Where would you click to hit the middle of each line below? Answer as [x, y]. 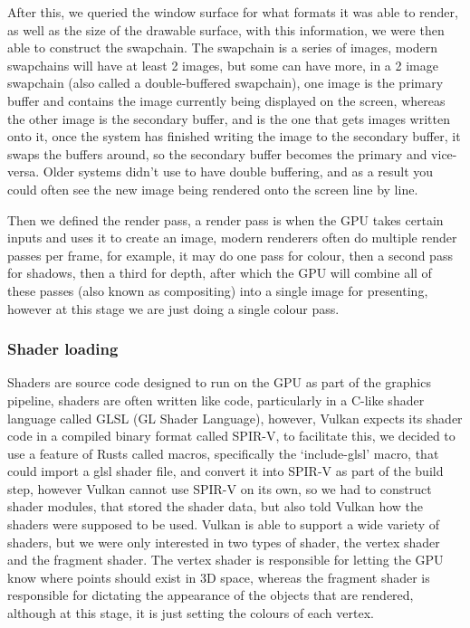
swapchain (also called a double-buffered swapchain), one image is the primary [225, 83]
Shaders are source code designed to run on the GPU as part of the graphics [219, 382]
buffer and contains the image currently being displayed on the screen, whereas [226, 100]
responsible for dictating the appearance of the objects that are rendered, [211, 595]
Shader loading [63, 349]
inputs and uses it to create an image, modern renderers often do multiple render [232, 238]
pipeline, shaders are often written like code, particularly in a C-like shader [216, 400]
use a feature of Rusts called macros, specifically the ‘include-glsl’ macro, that [223, 453]
